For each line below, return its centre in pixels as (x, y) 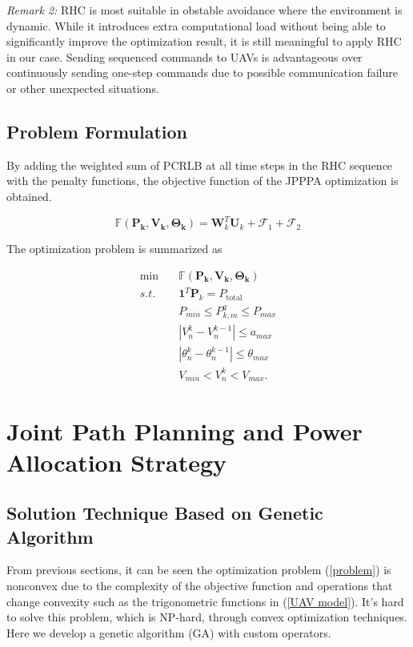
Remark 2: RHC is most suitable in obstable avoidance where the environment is (204, 10)
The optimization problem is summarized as (114, 249)
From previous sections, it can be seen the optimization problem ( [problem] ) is (199, 570)
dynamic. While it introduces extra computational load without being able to (196, 25)
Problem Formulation (97, 131)
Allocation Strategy (117, 462)
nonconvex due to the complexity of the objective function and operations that (200, 586)
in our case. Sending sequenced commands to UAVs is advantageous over (184, 56)
